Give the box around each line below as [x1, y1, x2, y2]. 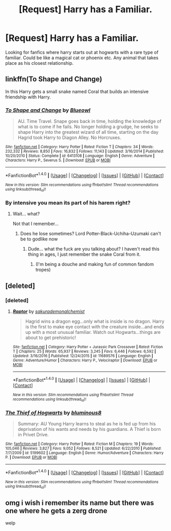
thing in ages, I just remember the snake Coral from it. [27, 251, 141, 257]
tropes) [35, 267, 51, 273]
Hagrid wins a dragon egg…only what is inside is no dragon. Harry [25, 318, 164, 325]
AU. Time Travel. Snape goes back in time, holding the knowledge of [17, 118, 162, 125]
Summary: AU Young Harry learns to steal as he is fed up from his [17, 421, 156, 427]
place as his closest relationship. [5, 60, 74, 66]
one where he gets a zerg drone [5, 506, 108, 515]
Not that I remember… [12, 221, 59, 227]
